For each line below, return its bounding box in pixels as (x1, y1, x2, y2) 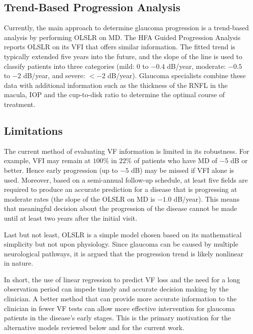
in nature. (4, 258, 33, 268)
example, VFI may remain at (4, 155, 91, 166)
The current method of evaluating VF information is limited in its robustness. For (4, 146, 250, 156)
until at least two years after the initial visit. (4, 212, 137, 223)
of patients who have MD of (134, 155, 217, 166)
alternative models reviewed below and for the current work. (4, 322, 185, 332)
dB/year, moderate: (167, 61, 226, 71)
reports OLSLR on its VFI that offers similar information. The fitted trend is (4, 42, 235, 52)
